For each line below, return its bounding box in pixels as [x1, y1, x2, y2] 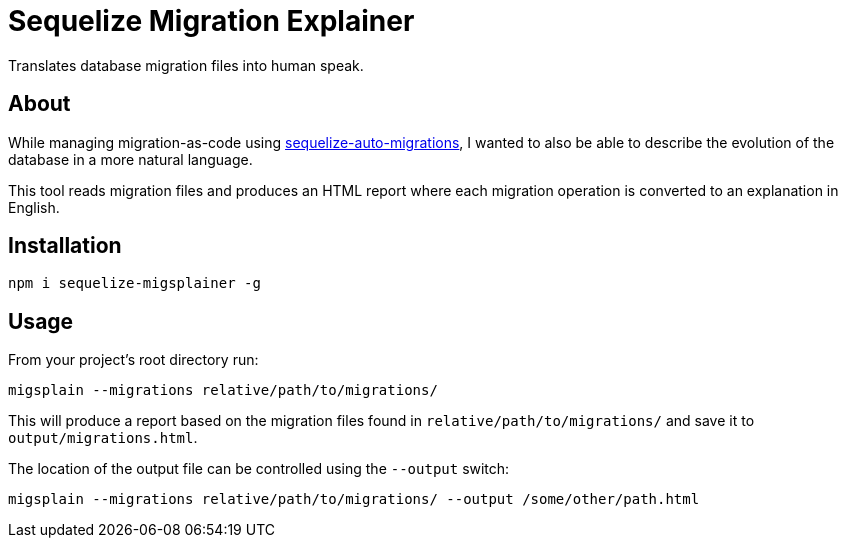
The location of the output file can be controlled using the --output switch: [8, 460, 510, 478]
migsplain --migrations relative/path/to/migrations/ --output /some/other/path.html [8, 491, 700, 508]
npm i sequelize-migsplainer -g [8, 275, 261, 292]
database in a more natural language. [8, 150, 253, 168]
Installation [8, 233, 122, 259]
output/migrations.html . [8, 429, 198, 447]
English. [8, 198, 60, 216]
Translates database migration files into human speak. [8, 56, 364, 74]
